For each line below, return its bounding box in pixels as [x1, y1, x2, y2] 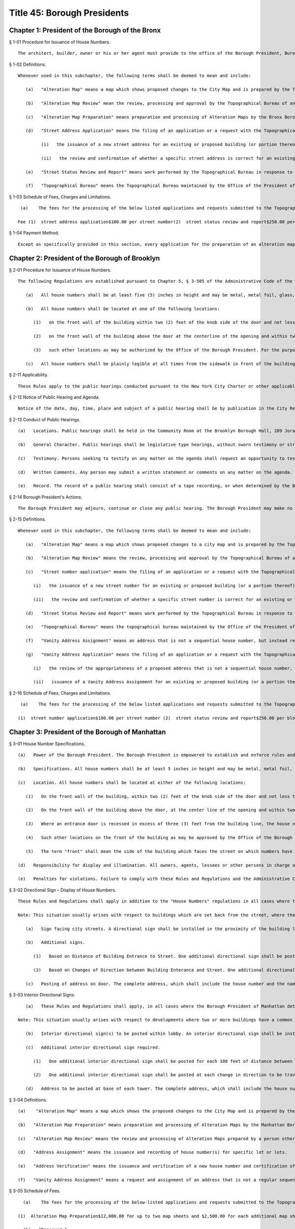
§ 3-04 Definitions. [9, 1097, 48, 1103]
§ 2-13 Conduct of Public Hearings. [9, 416, 81, 422]
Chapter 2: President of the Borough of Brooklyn [9, 254, 160, 263]
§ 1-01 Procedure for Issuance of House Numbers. [9, 39, 111, 45]
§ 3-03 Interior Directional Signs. [9, 992, 76, 998]
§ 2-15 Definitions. [9, 516, 46, 522]
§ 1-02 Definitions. [9, 61, 46, 67]
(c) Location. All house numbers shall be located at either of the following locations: [18, 780, 246, 785]
